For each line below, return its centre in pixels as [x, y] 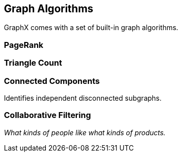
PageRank [24, 45]
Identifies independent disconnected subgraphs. [83, 98]
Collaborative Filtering [48, 115]
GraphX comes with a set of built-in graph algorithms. [91, 28]
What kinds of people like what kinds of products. [85, 132]
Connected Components [52, 81]
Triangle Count [33, 63]
